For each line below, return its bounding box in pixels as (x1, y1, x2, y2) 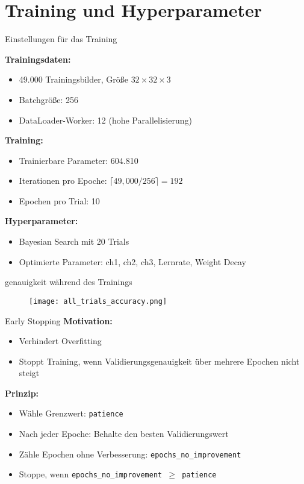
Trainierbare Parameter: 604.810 (19, 154, 138, 166)
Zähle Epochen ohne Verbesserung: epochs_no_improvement (19, 447, 241, 460)
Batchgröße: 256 (19, 93, 79, 105)
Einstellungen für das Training (5, 33, 117, 45)
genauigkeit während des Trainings (5, 275, 132, 288)
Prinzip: (5, 386, 39, 399)
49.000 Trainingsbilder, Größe (19, 73, 128, 86)
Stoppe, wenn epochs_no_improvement (19, 468, 163, 480)
